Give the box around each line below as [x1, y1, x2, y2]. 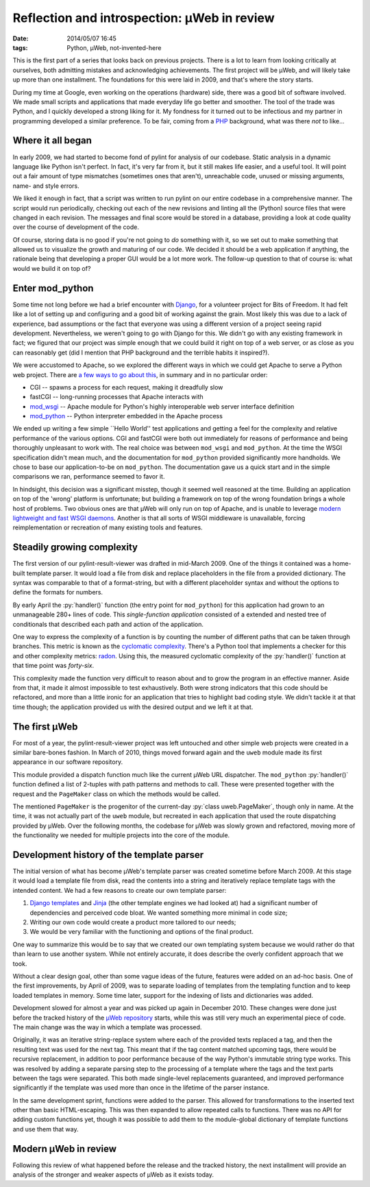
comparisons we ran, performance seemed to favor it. [12, 472, 165, 481]
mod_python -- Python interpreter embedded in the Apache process [29, 412, 223, 420]
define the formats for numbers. [12, 588, 103, 597]
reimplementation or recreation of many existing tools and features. [12, 523, 203, 531]
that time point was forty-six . [12, 662, 95, 670]
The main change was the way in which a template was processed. [12, 1022, 202, 1031]
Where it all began [12, 134, 92, 147]
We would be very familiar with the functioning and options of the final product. [29, 928, 254, 936]
